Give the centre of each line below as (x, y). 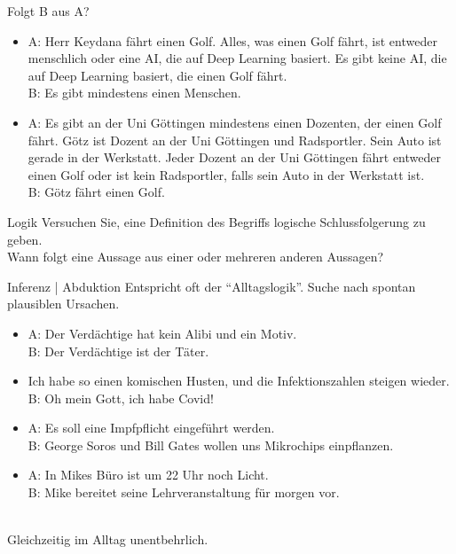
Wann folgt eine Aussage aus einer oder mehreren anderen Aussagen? (196, 257)
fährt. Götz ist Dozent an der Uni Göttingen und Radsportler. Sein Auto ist (235, 140)
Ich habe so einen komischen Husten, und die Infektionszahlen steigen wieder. (239, 381)
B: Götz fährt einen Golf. (96, 192)
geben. (25, 239)
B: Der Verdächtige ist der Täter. (118, 351)
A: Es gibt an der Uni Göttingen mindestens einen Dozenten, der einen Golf (235, 122)
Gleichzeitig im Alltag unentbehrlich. (108, 539)
